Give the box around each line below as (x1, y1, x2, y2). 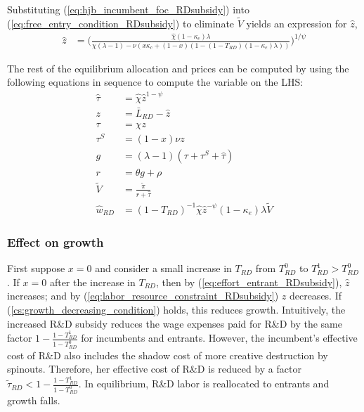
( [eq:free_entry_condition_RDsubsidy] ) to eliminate (7, 15, 235, 30)
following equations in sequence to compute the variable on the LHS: (7, 75, 304, 89)
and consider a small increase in (95, 261, 232, 276)
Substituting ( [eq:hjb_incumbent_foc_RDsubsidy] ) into (7, 2, 249, 16)
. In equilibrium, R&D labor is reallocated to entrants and (78, 376, 330, 391)
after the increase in (49, 274, 136, 289)
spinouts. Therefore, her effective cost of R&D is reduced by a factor (7, 361, 301, 376)
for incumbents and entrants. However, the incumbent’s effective (81, 330, 358, 345)
